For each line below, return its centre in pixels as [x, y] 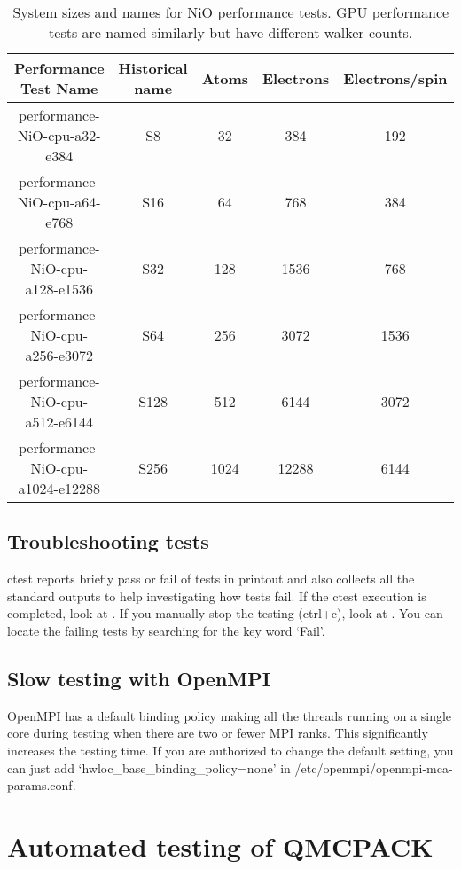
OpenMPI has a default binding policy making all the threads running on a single [230, 715]
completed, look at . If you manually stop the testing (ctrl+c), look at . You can [225, 613]
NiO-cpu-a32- [59, 135]
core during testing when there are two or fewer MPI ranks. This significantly [218, 733]
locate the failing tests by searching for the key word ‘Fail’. [166, 630]
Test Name [59, 88]
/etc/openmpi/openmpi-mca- [374, 767]
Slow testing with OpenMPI [139, 678]
